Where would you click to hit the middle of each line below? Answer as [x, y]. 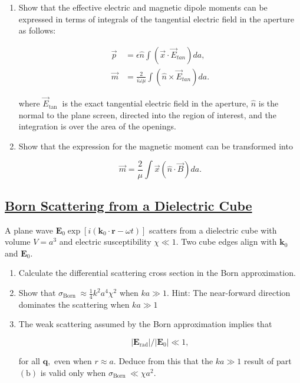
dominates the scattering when [74, 304]
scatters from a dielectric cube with [213, 230]
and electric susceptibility [105, 242]
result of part [268, 361]
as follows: [37, 30]
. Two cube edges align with [226, 242]
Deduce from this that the [166, 361]
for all [29, 361]
